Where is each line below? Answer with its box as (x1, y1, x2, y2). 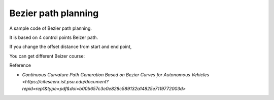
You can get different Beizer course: (9, 53, 85, 59)
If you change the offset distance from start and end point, (9, 43, 132, 50)
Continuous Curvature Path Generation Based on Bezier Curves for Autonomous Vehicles (22, 71, 210, 78)
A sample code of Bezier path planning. (9, 25, 92, 31)
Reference (9, 62, 31, 68)
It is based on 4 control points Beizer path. (9, 34, 98, 40)
